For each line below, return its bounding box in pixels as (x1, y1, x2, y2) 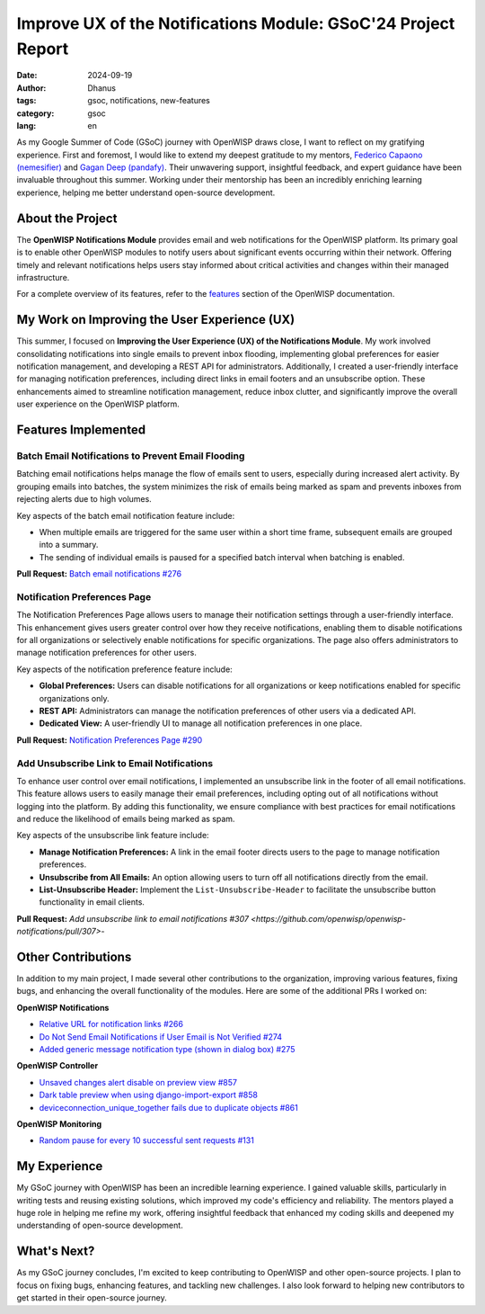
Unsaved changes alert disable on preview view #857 (39, 1077, 238, 1087)
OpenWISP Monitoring (16, 1118, 102, 1129)
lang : (16, 120, 37, 130)
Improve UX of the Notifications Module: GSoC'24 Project (16, 13, 455, 33)
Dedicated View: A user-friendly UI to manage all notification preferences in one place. (39, 718, 363, 729)
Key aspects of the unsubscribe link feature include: (16, 830, 210, 841)
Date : (16, 70, 38, 81)
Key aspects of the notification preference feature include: (16, 664, 233, 675)
